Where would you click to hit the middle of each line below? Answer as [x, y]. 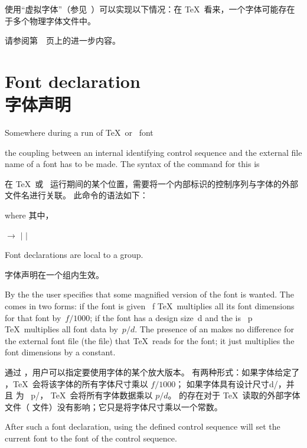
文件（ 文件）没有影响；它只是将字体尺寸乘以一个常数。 [114, 406]
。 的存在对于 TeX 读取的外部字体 [234, 395]
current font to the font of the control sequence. [91, 438]
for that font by [33, 317]
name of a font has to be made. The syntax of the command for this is [132, 164]
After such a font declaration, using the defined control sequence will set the [143, 426]
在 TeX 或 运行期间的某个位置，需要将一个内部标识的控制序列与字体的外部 [151, 183]
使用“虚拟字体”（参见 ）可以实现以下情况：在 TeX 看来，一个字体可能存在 [150, 9]
